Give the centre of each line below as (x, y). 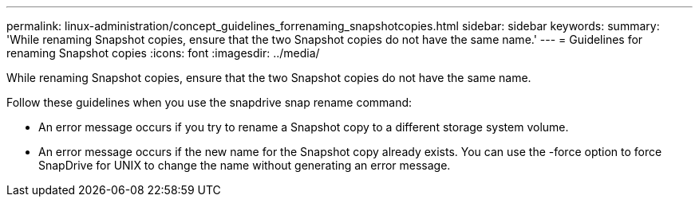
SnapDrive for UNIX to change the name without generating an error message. (245, 165)
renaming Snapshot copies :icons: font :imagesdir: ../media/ (163, 53)
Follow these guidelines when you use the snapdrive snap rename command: (209, 102)
